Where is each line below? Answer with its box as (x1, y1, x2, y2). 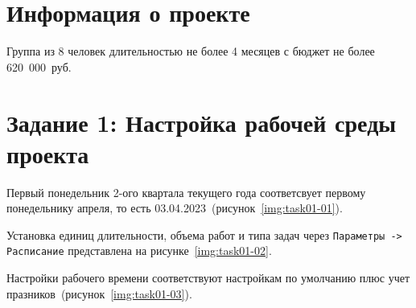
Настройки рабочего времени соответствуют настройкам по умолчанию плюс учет (6, 269, 410, 286)
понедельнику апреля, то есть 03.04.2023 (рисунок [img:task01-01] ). (6, 199, 343, 216)
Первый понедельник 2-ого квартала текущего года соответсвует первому (6, 183, 366, 200)
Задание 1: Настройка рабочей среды (6, 105, 397, 138)
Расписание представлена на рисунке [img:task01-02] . (6, 242, 272, 259)
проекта (6, 137, 89, 170)
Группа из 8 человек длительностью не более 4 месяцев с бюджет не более (6, 43, 375, 60)
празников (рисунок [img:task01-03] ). (6, 285, 192, 302)
